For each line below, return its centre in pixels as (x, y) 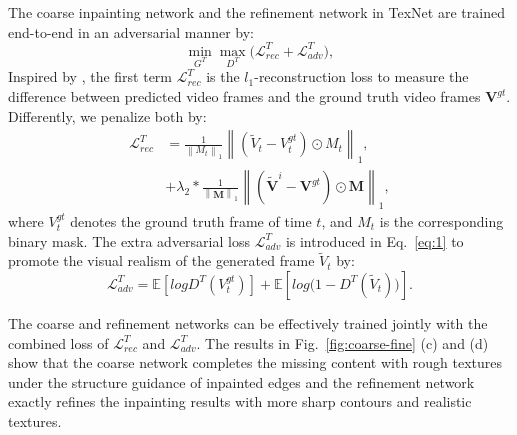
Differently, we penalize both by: (107, 115)
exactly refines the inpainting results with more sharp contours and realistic (240, 401)
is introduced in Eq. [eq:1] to (374, 240)
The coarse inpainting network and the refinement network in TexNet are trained (256, 12)
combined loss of (58, 342)
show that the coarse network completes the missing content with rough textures (255, 362)
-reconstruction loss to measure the (361, 76)
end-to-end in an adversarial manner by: (131, 31)
